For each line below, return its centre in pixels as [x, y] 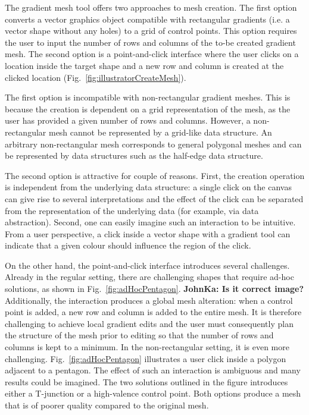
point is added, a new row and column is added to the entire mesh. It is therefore [153, 312]
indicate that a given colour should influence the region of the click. [128, 245]
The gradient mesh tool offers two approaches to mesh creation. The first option [151, 7]
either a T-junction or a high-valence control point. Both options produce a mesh [153, 393]
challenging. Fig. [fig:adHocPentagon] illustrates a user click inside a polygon [146, 358]
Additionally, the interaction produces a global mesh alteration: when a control [149, 300]
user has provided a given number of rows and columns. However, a [128, 120]
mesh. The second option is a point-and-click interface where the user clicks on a [152, 54]
